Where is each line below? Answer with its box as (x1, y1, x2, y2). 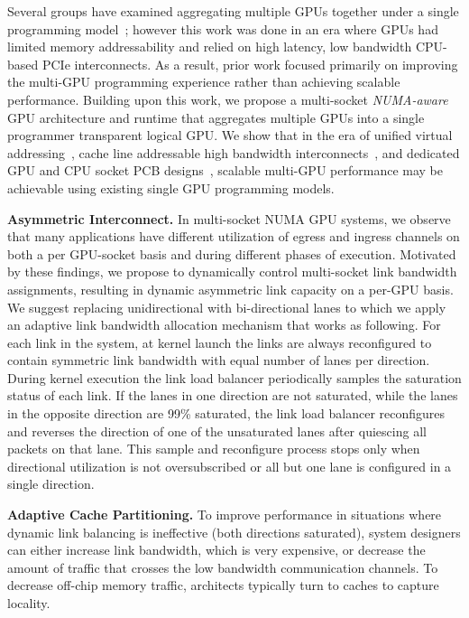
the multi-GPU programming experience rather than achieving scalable (7, 72, 400, 91)
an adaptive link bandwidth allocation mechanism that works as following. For (7, 315, 441, 334)
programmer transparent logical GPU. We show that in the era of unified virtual (7, 126, 453, 145)
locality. (7, 594, 51, 612)
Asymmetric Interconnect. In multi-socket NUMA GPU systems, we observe (7, 209, 451, 228)
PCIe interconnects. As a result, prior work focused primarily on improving (41, 54, 458, 73)
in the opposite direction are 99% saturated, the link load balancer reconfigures (7, 404, 446, 423)
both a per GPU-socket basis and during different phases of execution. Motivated (7, 244, 456, 263)
